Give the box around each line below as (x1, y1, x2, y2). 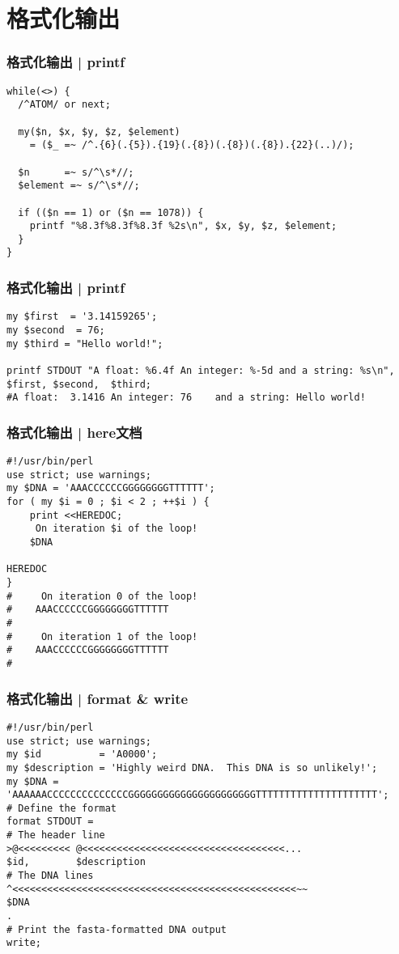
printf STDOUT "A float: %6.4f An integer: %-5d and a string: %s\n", (6, 364, 395, 376)
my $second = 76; (6, 324, 105, 336)
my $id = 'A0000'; (6, 748, 158, 761)
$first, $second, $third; (6, 378, 151, 390)
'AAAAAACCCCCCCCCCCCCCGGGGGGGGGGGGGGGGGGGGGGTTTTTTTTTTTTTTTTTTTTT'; (6, 789, 389, 801)
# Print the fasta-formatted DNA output (6, 923, 227, 935)
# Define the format (6, 802, 117, 814)
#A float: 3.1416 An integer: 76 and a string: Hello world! (6, 392, 366, 404)
